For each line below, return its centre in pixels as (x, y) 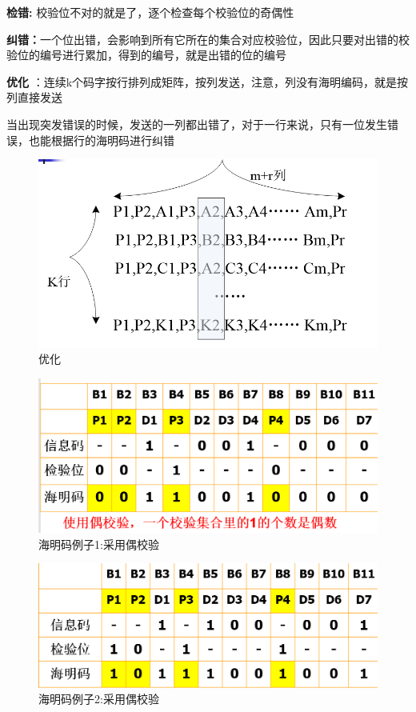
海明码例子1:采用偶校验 (99, 544)
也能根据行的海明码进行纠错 (101, 140)
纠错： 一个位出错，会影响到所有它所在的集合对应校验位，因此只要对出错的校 (208, 39)
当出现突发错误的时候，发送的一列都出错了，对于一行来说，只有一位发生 (197, 124)
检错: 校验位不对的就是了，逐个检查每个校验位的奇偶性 (150, 12)
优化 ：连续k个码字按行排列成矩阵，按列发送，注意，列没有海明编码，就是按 (208, 81)
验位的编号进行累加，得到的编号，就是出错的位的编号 (146, 55)
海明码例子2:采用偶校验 (99, 699)
